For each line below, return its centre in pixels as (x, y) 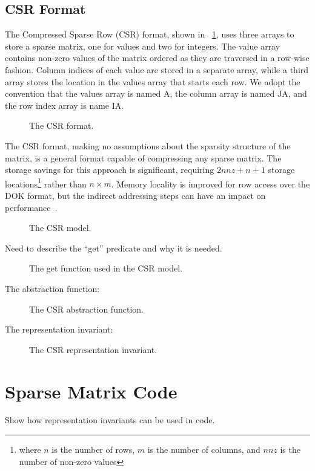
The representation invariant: (59, 329)
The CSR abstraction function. (86, 309)
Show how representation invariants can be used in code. (110, 420)
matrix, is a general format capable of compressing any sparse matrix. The (143, 158)
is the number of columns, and (204, 450)
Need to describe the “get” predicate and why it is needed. (114, 248)
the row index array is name (57, 105)
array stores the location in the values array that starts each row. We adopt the (153, 81)
